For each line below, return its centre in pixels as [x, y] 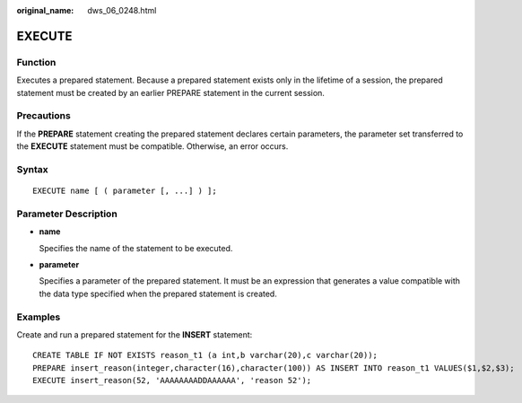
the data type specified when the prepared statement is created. [158, 293]
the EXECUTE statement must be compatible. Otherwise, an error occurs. [152, 146]
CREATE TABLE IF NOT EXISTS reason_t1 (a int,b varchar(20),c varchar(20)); [205, 355]
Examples [39, 317]
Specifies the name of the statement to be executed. [136, 248]
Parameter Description [67, 214]
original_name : [45, 10]
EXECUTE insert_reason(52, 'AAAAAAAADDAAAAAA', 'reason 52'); [172, 381]
